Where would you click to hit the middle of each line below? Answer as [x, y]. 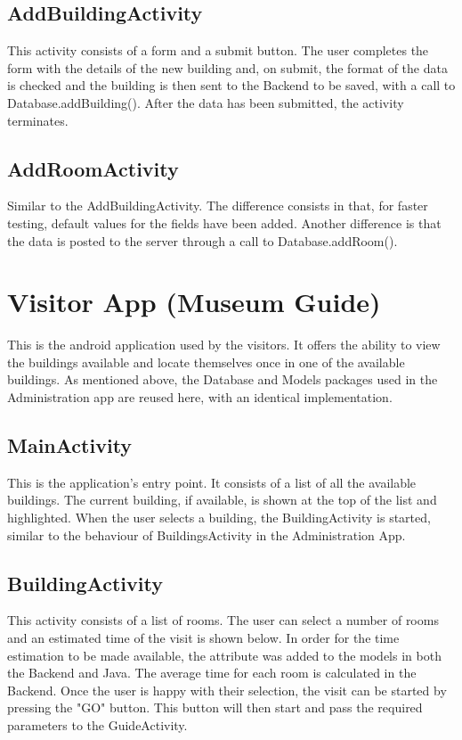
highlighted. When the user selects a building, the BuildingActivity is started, [219, 518]
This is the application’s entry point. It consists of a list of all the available [212, 482]
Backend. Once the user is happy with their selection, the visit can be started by [227, 690]
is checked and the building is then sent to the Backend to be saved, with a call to [231, 85]
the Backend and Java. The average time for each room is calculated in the [212, 673]
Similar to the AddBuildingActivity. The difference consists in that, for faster [218, 206]
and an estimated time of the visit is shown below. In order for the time [203, 638]
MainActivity [70, 445]
